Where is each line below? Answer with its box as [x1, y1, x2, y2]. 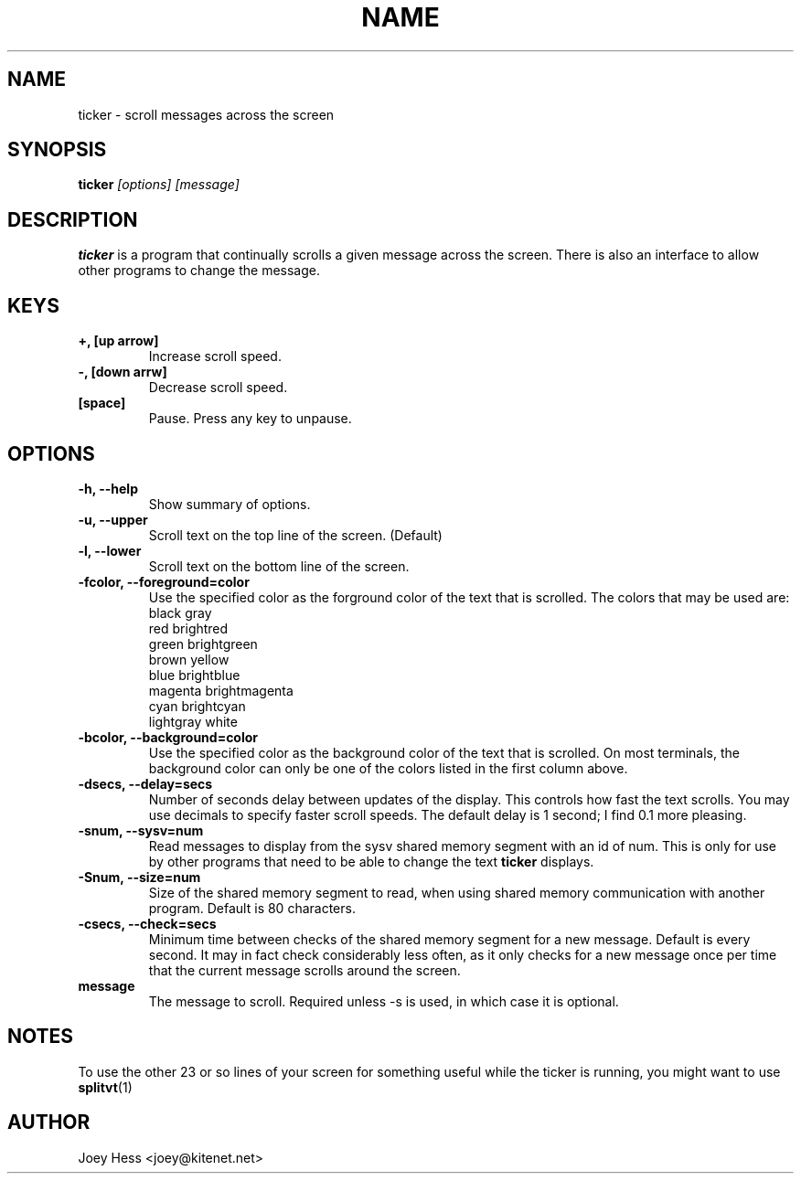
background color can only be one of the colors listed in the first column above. [148, 760, 628, 776]
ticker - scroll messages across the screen [78, 106, 335, 122]
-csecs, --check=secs [78, 915, 217, 931]
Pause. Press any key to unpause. [148, 410, 352, 427]
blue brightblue [148, 666, 240, 683]
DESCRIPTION [7, 207, 138, 231]
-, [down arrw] [78, 364, 167, 380]
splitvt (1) [78, 1079, 133, 1095]
